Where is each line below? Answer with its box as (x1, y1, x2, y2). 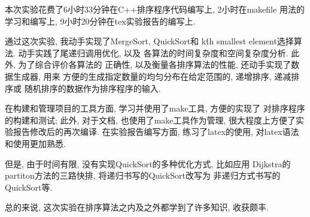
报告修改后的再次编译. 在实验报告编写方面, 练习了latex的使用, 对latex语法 (13, 125, 299, 138)
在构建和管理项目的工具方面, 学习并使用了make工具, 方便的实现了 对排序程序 (5, 102, 305, 114)
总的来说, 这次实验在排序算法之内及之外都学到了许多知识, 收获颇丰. (5, 201, 269, 213)
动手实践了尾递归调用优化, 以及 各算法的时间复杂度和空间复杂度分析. (18, 46, 288, 59)
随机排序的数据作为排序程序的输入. (24, 82, 161, 94)
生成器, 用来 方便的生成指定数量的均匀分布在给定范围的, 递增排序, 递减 (13, 70, 291, 82)
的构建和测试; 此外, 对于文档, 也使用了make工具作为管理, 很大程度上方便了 (5, 113, 296, 126)
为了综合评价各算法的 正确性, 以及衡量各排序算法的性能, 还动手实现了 (18, 58, 291, 71)
